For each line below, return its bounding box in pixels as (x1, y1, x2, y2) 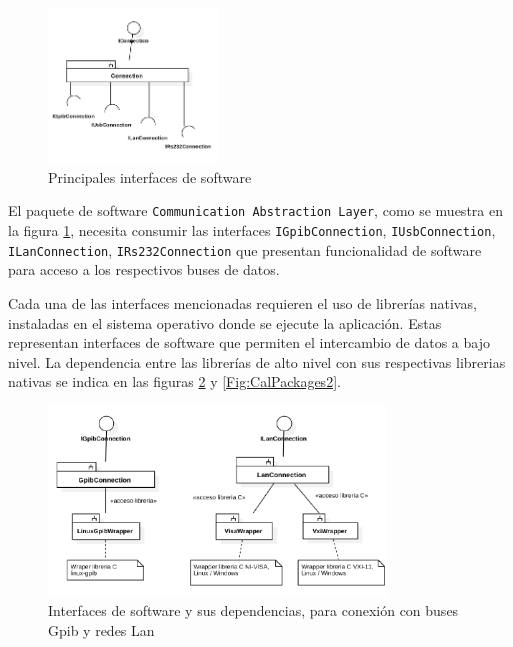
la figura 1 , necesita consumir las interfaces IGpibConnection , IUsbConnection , (8, 220, 496, 241)
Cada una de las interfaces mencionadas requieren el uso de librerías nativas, (8, 293, 477, 313)
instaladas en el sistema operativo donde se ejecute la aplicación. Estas (8, 312, 442, 333)
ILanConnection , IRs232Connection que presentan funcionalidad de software (8, 239, 482, 260)
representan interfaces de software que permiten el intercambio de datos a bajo (8, 332, 490, 353)
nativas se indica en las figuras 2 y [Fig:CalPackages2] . (8, 371, 341, 392)
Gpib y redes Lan (48, 619, 155, 640)
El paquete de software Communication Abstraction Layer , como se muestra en (8, 200, 503, 221)
